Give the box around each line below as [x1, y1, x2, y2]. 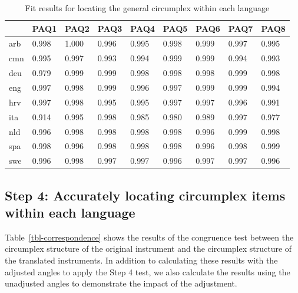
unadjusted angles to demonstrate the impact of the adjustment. [5, 277, 237, 289]
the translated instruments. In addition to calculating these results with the [5, 254, 278, 266]
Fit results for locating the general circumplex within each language [25, 2, 270, 14]
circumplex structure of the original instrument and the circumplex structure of [5, 242, 292, 255]
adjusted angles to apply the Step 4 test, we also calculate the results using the [5, 265, 290, 278]
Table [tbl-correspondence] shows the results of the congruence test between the [5, 231, 294, 243]
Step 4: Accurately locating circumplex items [5, 186, 286, 204]
